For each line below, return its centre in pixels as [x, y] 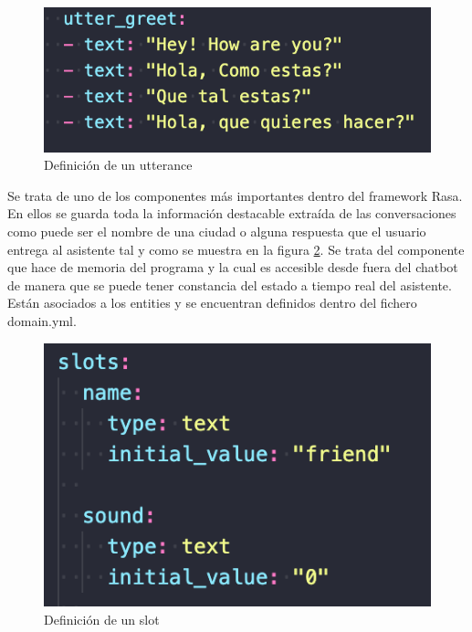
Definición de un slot [102, 620]
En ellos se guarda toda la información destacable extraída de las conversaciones [232, 213]
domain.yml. [42, 320]
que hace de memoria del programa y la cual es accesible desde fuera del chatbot [233, 267]
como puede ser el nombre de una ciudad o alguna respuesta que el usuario [217, 231]
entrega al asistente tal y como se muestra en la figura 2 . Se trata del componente [236, 249]
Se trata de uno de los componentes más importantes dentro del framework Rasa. [235, 195]
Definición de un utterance [118, 165]
